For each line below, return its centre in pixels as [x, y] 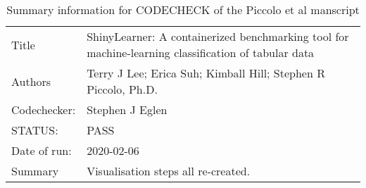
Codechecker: [44, 109]
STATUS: [35, 130]
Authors [31, 81]
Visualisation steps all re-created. [169, 171]
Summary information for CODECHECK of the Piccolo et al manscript [183, 10]
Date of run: [42, 150]
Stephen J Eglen [127, 109]
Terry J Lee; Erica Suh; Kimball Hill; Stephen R [206, 73]
